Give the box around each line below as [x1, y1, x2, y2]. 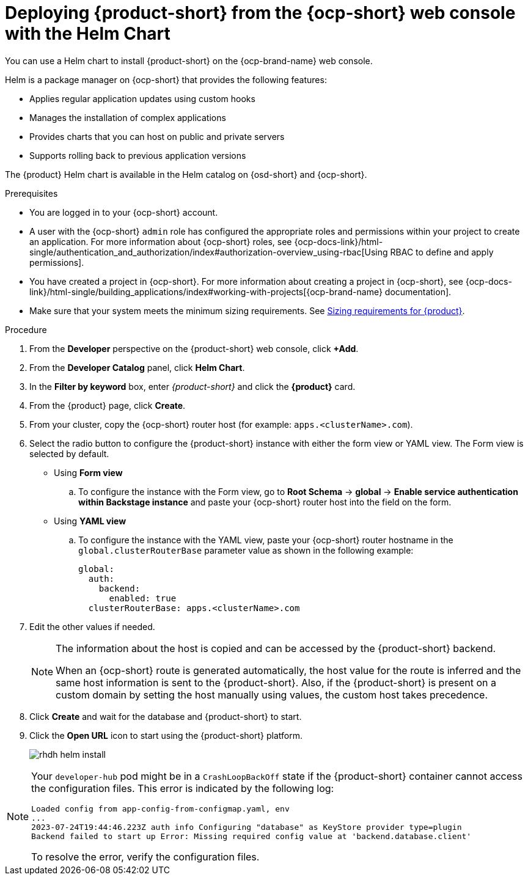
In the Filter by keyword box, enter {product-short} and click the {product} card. [29, 381, 356, 392]
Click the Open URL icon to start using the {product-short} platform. [29, 730, 302, 741]
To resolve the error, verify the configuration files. [31, 850, 260, 863]
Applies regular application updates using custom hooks [29, 93, 255, 104]
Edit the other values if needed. [29, 621, 155, 632]
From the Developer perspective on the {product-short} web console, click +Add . [29, 343, 359, 354]
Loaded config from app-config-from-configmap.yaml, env [31, 804, 290, 813]
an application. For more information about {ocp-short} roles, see [29, 236, 292, 247]
